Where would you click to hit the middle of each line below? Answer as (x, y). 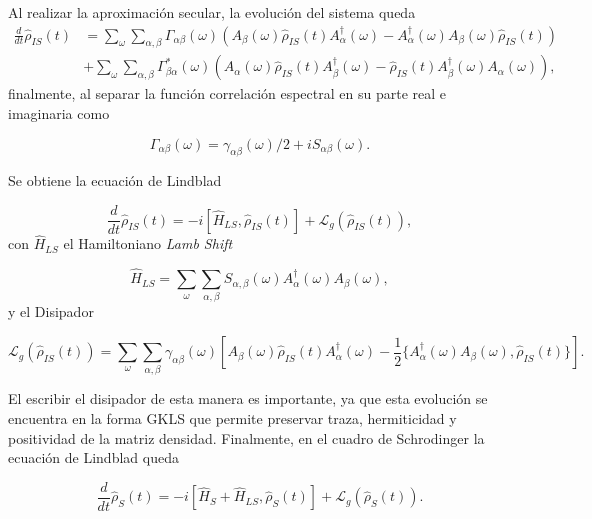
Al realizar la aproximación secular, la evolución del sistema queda (212, 12)
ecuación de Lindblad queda (93, 457)
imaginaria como (59, 113)
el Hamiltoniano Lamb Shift (148, 243)
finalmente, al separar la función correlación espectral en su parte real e (227, 93)
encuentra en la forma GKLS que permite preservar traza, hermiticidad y (232, 417)
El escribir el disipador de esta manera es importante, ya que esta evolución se (248, 398)
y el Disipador (51, 311)
